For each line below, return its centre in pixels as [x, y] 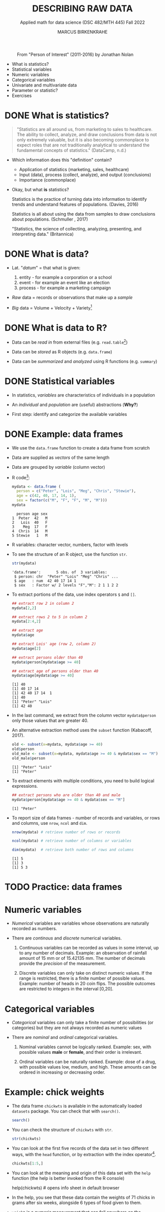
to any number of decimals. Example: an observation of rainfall [83, 953]
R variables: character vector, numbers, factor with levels [70, 544]
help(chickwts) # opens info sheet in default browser [65, 1188]
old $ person [23, 749]
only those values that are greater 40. [50, 720]
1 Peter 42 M [30, 518]
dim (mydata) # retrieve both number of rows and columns [73, 850]
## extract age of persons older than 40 [55, 671]
